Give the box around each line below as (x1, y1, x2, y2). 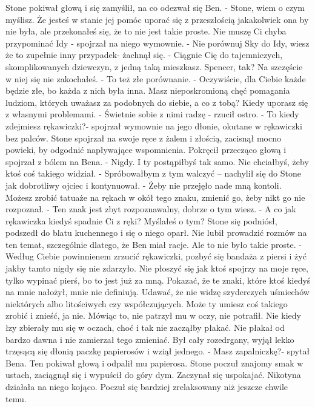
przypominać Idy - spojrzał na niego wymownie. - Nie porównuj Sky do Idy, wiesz (5, 36, 310, 49)
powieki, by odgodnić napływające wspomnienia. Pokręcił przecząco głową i (5, 143, 287, 156)
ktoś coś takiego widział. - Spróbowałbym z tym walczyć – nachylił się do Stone (5, 167, 301, 180)
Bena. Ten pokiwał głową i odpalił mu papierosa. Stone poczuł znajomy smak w (5, 356, 303, 369)
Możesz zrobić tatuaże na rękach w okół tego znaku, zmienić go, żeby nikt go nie (5, 190, 305, 203)
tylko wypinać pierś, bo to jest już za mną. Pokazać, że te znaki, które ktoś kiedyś (5, 273, 311, 286)
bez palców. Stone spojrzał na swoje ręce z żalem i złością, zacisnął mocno (5, 131, 282, 144)
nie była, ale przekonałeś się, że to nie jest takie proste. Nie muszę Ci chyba (5, 25, 287, 37)
